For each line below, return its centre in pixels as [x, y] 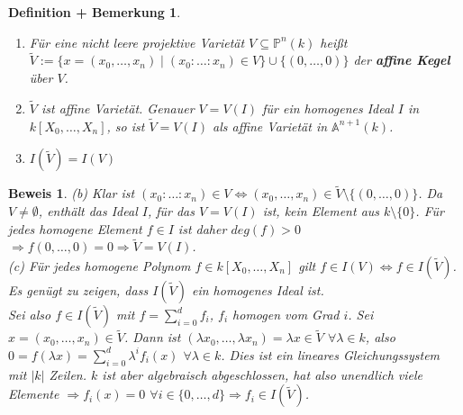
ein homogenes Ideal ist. [258, 290]
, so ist [126, 126]
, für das [171, 211]
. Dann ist [152, 337]
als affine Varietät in [270, 126]
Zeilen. [68, 374]
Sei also [30, 315]
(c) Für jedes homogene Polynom [100, 266]
